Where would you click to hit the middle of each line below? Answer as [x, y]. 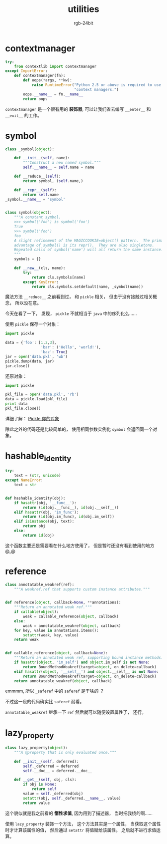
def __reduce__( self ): [38, 176]
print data [16, 404]
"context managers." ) [96, 89]
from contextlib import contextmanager [55, 66]
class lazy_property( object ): [37, 748]
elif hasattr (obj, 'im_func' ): [46, 512]
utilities [83, 9]
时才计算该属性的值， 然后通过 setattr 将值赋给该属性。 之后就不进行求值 [81, 830]
